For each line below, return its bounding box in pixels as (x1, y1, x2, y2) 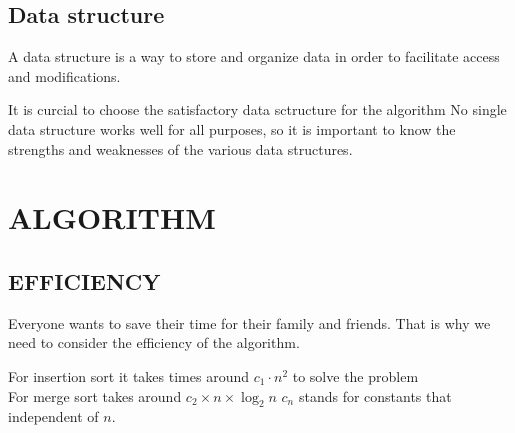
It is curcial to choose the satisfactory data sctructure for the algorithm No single (8, 99, 507, 120)
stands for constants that (298, 385, 452, 406)
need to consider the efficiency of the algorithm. (8, 332, 300, 353)
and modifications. (8, 65, 121, 86)
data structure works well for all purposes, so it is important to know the (8, 118, 456, 139)
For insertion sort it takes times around (8, 365, 249, 386)
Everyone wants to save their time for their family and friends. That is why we (8, 312, 491, 333)
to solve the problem (292, 365, 419, 386)
